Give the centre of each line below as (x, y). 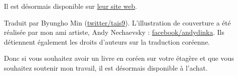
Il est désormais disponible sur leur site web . (71, 6)
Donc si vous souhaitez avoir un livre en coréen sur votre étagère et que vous (119, 58)
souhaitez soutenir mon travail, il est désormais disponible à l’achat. (106, 67)
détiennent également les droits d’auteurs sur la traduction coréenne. (107, 41)
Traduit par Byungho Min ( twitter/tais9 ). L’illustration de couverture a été (118, 22)
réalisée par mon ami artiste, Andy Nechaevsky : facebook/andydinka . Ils (114, 32)
